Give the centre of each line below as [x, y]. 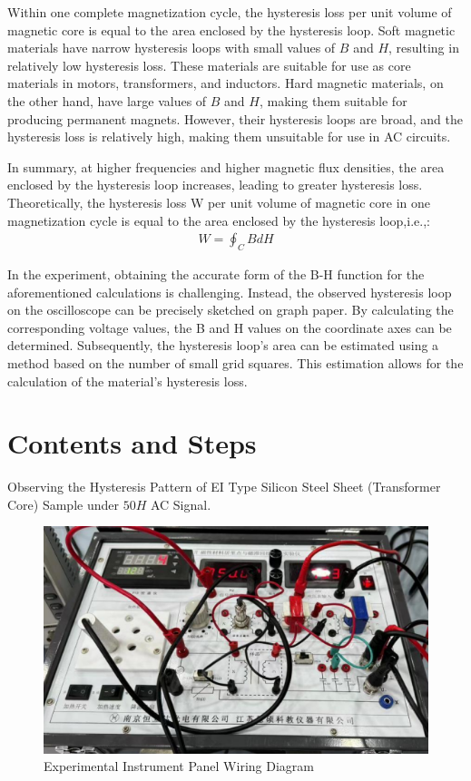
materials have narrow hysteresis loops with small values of [172, 48]
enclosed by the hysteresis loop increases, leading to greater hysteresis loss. [215, 185]
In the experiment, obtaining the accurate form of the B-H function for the [216, 273]
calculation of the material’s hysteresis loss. [128, 381]
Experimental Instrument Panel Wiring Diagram [179, 766]
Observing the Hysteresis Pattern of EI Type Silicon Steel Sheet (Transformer [224, 487]
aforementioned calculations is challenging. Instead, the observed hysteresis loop [230, 292]
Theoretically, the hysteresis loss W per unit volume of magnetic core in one [219, 202]
